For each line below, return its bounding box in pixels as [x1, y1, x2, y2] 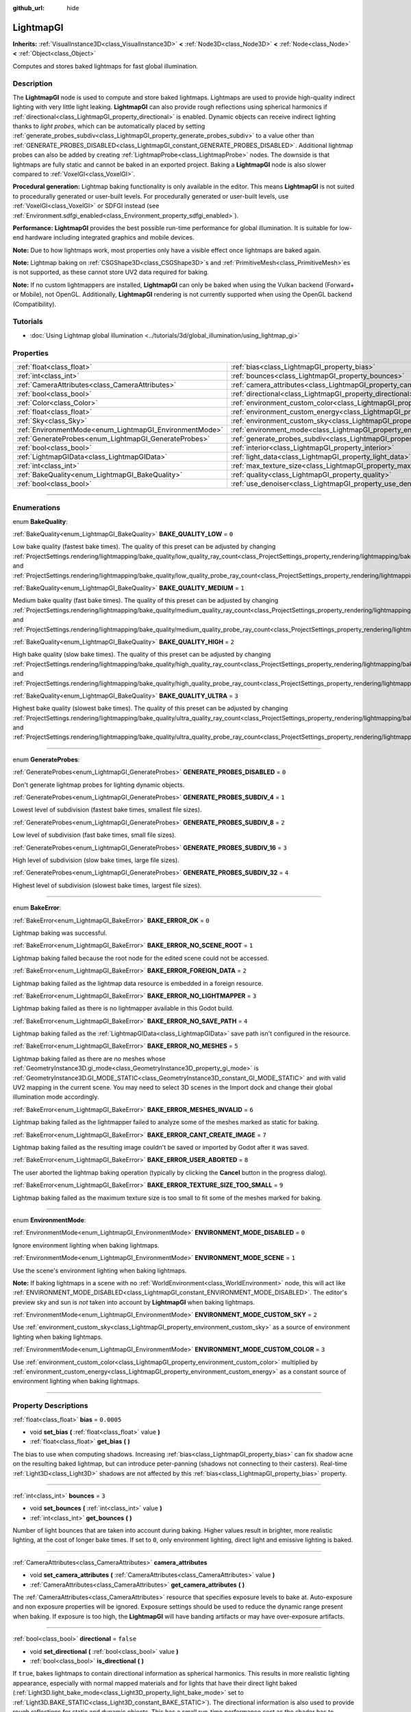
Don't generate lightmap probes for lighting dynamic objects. [12, 781, 185, 789]
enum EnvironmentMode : [12, 1216, 86, 1224]
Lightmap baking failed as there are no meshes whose [12, 1055, 166, 1063]
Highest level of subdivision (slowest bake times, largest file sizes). [12, 881, 202, 890]
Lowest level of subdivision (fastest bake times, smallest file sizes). [12, 805, 202, 814]
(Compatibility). [12, 300, 57, 308]
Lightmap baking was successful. [12, 929, 108, 937]
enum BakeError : [12, 904, 62, 912]
